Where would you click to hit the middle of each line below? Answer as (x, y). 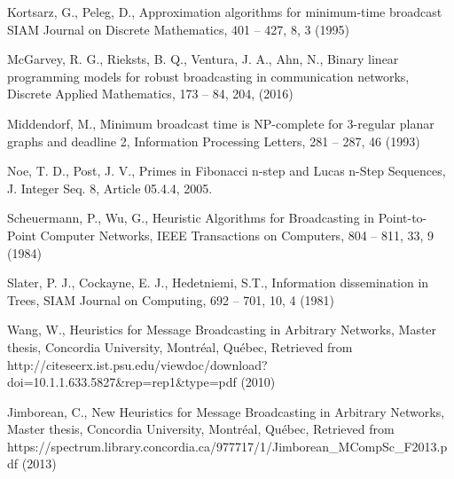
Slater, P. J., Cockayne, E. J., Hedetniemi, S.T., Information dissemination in (218, 283)
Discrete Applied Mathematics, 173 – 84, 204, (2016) (150, 94)
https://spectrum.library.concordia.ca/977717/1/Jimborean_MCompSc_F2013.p (227, 446)
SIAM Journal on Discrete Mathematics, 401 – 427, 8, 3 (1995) (178, 29)
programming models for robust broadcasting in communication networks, (208, 76)
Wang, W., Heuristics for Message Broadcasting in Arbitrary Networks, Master (222, 330)
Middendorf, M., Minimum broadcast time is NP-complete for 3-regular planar (221, 123)
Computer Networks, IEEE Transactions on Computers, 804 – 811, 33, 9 (237, 235)
